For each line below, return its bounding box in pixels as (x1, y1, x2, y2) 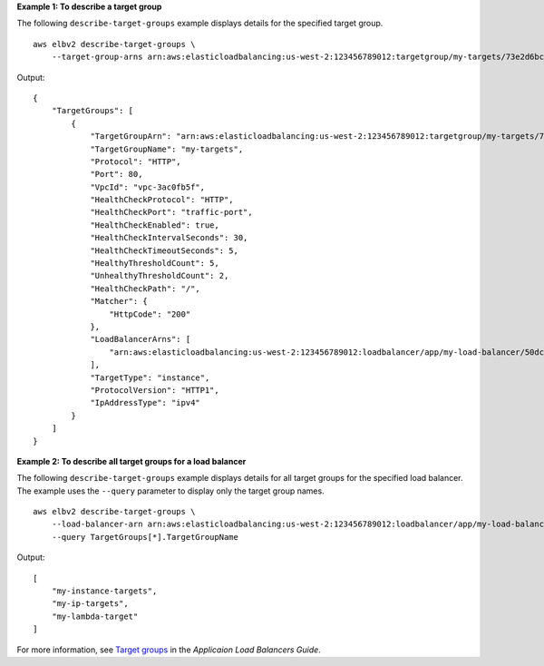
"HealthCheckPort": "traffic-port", (90, 207, 253, 218)
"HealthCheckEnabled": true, (90, 220, 219, 230)
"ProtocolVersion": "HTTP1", (90, 385, 219, 395)
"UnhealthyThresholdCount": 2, (90, 270, 229, 281)
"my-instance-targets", (51, 586, 158, 596)
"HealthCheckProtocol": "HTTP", (90, 195, 235, 205)
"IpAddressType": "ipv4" (90, 397, 201, 408)
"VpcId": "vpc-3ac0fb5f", (90, 181, 206, 192)
